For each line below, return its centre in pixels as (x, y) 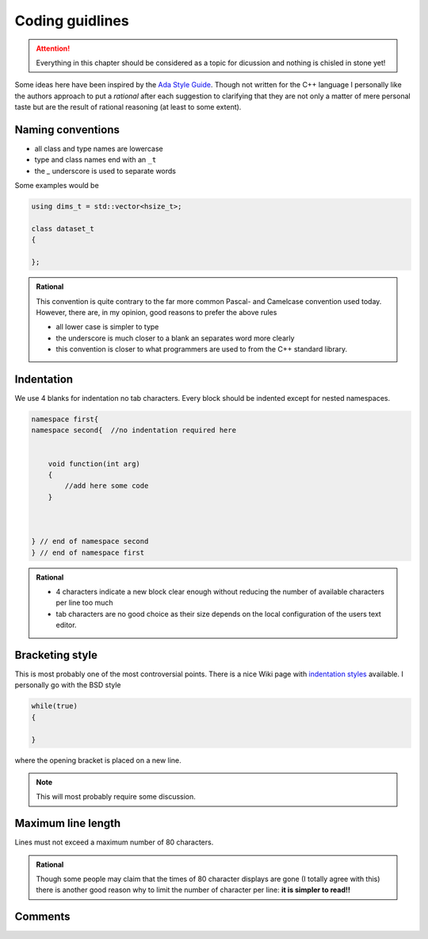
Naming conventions (67, 130)
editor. (66, 625)
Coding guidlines (72, 21)
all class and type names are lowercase (99, 149)
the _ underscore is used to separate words (105, 171)
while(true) (55, 706)
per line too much (85, 602)
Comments (42, 917)
